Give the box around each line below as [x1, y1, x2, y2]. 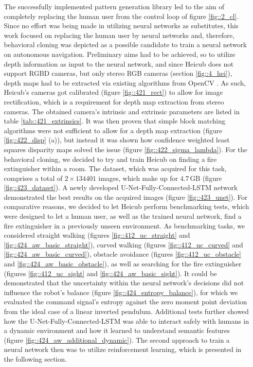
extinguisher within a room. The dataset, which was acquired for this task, [4, 163, 227, 174]
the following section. [4, 353, 67, 364]
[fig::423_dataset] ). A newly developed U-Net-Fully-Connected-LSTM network [4, 182, 238, 192]
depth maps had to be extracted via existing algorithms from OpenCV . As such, [4, 77, 246, 87]
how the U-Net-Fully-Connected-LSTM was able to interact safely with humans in [4, 315, 249, 326]
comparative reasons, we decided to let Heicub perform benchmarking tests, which [4, 201, 249, 211]
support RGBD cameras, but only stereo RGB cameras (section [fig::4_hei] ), [4, 68, 233, 78]
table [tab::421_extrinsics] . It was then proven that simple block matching [4, 116, 225, 126]
